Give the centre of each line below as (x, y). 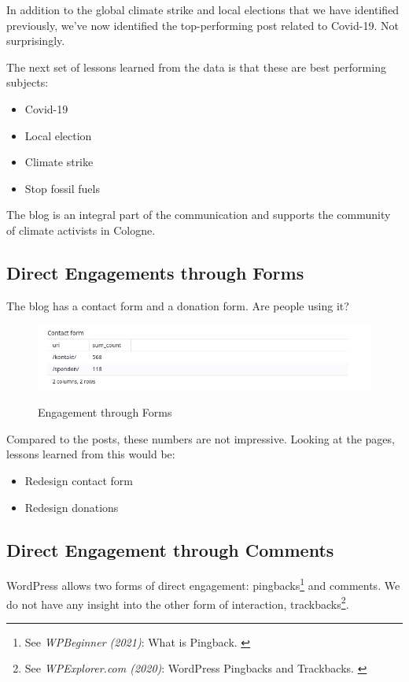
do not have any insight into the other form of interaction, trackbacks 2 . (178, 602)
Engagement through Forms (105, 412)
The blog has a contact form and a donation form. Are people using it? (178, 305)
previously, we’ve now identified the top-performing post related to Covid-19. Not (203, 25)
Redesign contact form (79, 480)
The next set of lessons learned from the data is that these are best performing (196, 67)
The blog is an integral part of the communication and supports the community (199, 215)
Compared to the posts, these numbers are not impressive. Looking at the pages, (201, 438)
